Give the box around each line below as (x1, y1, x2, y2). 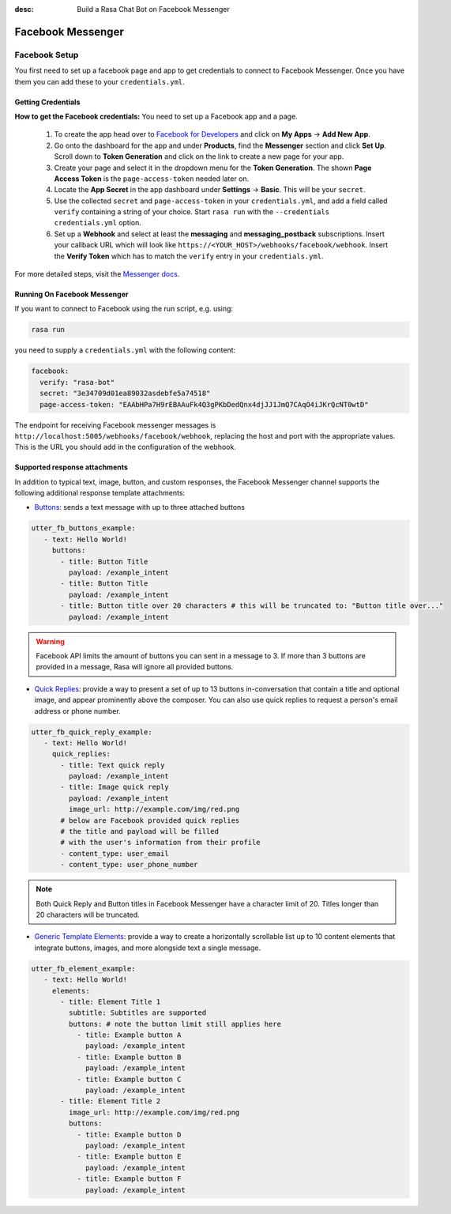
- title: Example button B (77, 1052, 182, 1061)
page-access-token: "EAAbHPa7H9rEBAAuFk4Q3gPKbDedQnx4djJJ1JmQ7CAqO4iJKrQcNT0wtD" (39, 400, 369, 409)
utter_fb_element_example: (31, 964, 136, 973)
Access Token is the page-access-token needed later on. (54, 174, 250, 183)
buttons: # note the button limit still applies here (68, 1020, 282, 1028)
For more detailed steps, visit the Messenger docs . (14, 270, 180, 279)
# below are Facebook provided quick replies (60, 816, 240, 825)
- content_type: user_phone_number (60, 860, 198, 869)
